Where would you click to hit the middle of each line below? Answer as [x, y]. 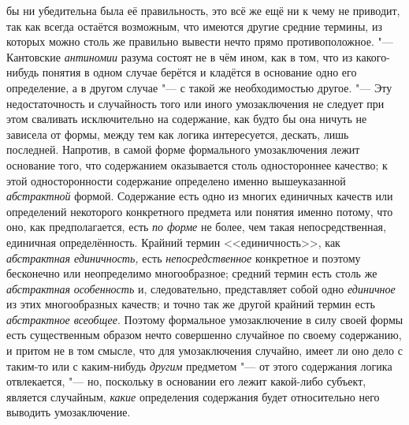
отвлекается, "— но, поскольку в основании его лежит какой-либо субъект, [186, 381]
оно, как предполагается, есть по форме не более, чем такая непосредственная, [196, 227]
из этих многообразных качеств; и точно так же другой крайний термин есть [191, 304]
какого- [373, 56]
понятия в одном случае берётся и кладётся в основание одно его [199, 72]
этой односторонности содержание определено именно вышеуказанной [176, 180]
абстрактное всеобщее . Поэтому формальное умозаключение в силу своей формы [205, 319]
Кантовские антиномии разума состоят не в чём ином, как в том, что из [180, 56]
